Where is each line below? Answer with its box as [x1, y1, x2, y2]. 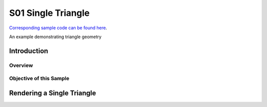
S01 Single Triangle [9, 7, 90, 18]
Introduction [9, 47, 48, 55]
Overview [9, 62, 33, 69]
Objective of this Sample [9, 75, 70, 82]
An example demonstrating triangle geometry [9, 34, 102, 40]
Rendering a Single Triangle [9, 89, 96, 97]
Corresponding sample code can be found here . [9, 25, 107, 31]
